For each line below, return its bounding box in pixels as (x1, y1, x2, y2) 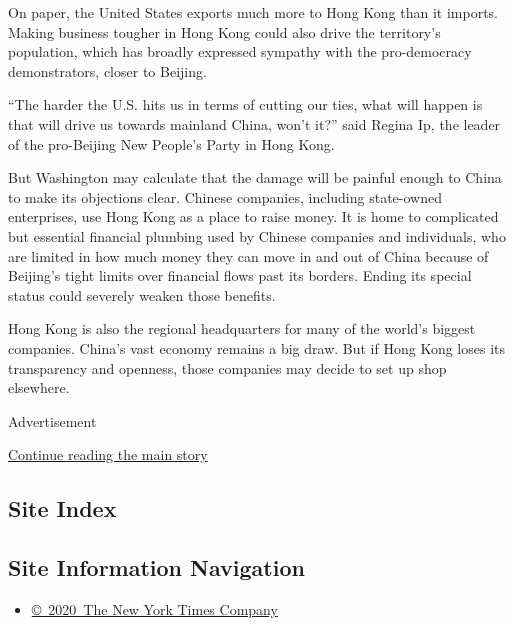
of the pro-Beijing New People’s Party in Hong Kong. (8, 133, 335, 154)
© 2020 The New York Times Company (31, 598, 278, 619)
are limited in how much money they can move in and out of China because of (8, 245, 489, 266)
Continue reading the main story (8, 444, 208, 465)
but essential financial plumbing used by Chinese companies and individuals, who (8, 225, 506, 246)
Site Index (8, 493, 117, 524)
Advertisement (8, 410, 97, 431)
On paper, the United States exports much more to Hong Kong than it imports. (8, 2, 499, 22)
